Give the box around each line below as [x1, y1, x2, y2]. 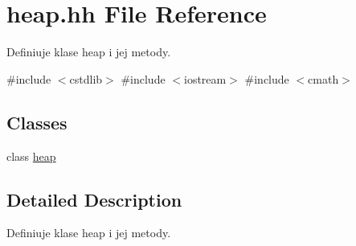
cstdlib [69, 70, 103, 87]
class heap [6, 147, 56, 164]
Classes [6, 109, 68, 134]
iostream [183, 70, 227, 87]
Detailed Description [6, 187, 182, 211]
